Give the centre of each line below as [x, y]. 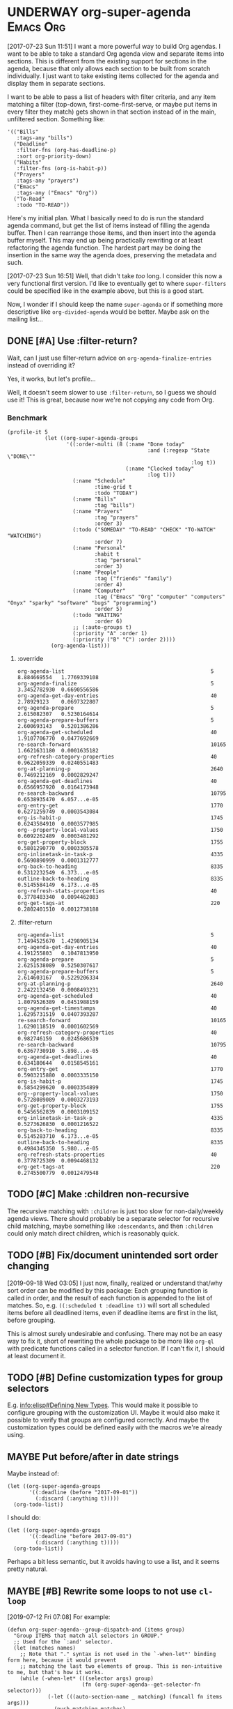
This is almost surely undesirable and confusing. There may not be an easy [115, 1333]
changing [28, 1266]
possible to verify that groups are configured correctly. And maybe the [109, 1420]
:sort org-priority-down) [54, 156]
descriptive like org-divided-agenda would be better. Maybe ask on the [109, 312]
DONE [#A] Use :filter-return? [72, 341]
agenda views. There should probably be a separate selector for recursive [113, 1218]
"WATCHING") [24, 536]
